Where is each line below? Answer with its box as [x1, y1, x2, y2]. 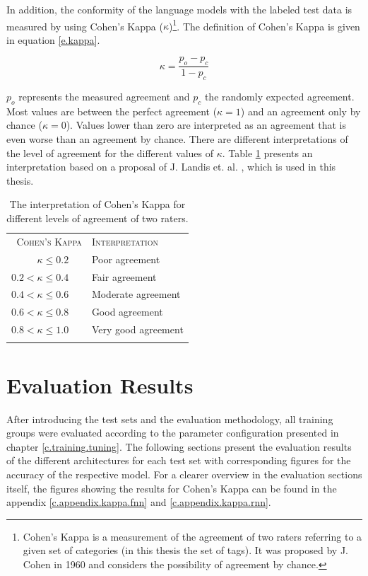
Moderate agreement [91, 287, 181, 301]
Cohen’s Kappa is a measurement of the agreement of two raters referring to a [23, 529, 362, 543]
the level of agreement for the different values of [6, 145, 213, 160]
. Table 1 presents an [222, 145, 313, 160]
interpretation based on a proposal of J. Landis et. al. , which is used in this [6, 159, 336, 174]
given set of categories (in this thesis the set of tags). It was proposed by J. [23, 543, 348, 558]
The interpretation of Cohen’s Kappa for [9, 197, 186, 212]
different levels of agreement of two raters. [6, 211, 189, 226]
